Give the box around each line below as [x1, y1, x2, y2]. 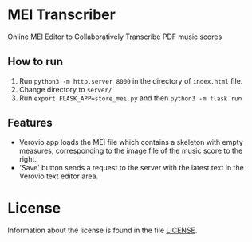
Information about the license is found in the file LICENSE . [7, 225, 198, 235]
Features [7, 116, 53, 130]
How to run [7, 55, 64, 68]
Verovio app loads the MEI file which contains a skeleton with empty [18, 137, 244, 146]
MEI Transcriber [7, 6, 116, 24]
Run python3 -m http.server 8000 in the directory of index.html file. [18, 76, 243, 85]
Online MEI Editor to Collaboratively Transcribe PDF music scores [7, 32, 222, 41]
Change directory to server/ [18, 84, 112, 94]
